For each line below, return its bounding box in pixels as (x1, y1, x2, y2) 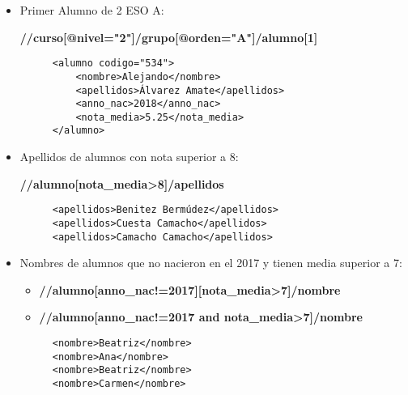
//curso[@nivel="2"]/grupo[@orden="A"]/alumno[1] (19, 28, 318, 45)
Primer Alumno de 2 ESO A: (19, 2, 164, 18)
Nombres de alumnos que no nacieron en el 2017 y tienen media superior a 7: (19, 254, 402, 271)
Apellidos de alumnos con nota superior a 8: (19, 148, 239, 165)
